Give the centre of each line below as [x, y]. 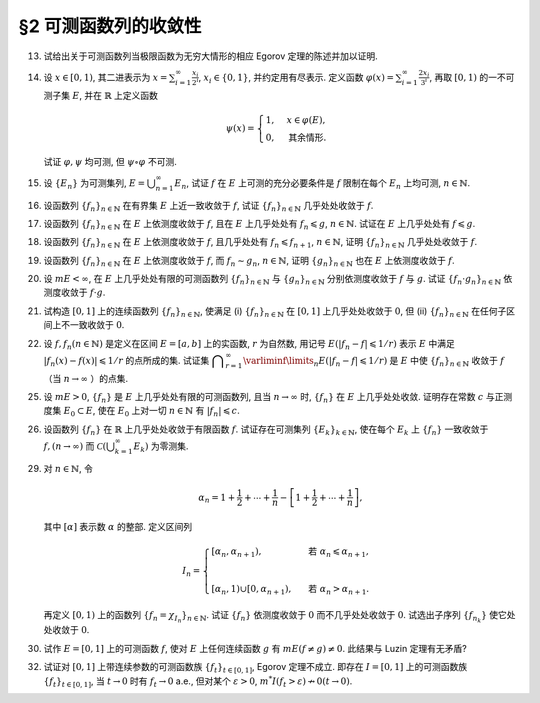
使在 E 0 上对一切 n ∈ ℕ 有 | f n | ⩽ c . [168, 412]
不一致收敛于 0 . [92, 325]
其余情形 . [307, 137]
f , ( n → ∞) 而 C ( [75, 446]
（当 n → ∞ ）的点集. [86, 378]
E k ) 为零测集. [161, 447]
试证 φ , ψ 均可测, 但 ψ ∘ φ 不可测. [110, 161]
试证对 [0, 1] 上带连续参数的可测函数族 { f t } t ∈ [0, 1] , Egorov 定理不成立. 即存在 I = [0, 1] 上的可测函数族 [255, 668]
